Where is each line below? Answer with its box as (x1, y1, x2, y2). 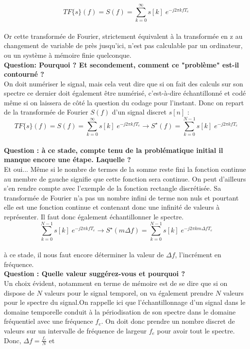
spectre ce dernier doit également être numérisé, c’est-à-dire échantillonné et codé (4, 88, 246, 98)
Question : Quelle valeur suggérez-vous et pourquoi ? (4, 268, 185, 279)
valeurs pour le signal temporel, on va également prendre (44, 287, 213, 298)
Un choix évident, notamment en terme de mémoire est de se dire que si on (4, 278, 228, 288)
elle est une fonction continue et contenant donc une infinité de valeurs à (4, 202, 220, 212)
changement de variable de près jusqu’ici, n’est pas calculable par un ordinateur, (4, 40, 243, 50)
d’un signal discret (112, 107, 167, 117)
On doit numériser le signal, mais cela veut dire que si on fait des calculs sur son (4, 78, 243, 88)
